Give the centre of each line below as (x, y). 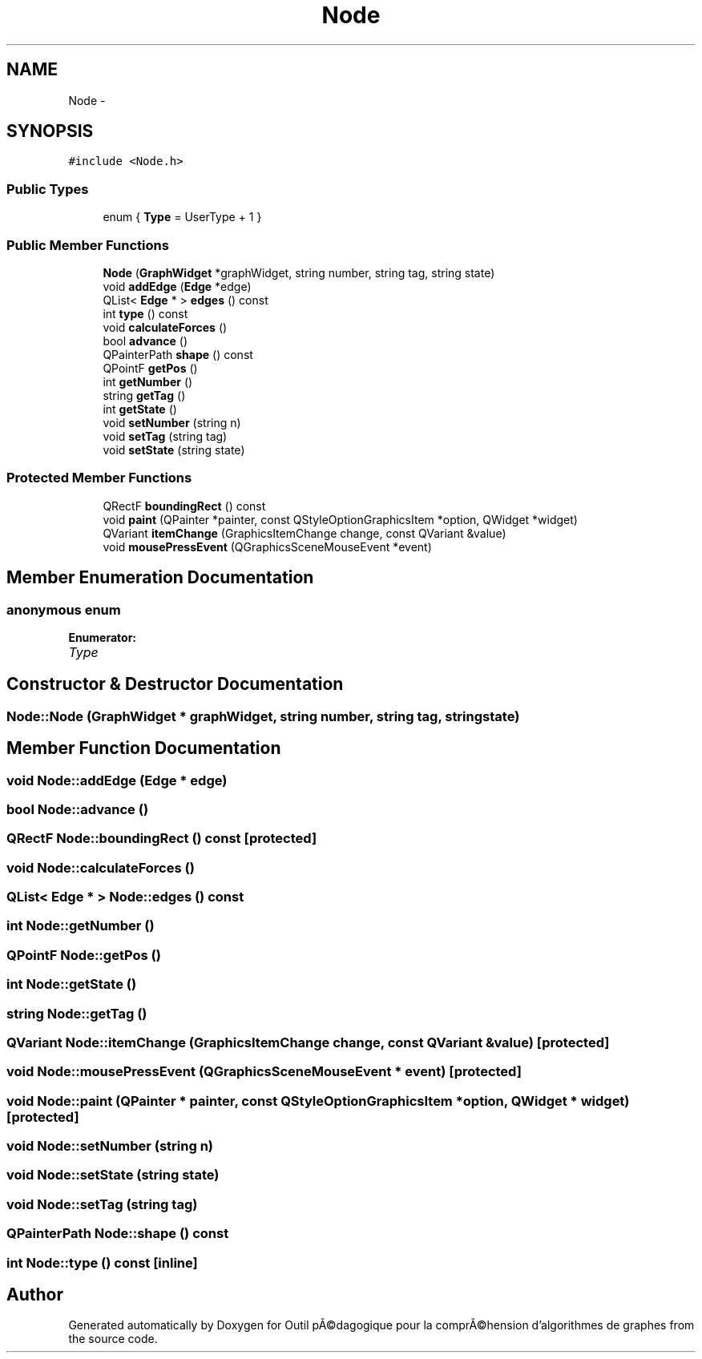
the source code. (113, 1339)
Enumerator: (103, 637)
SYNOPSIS (50, 131)
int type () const (145, 313)
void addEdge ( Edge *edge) (177, 286)
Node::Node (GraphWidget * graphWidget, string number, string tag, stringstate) (263, 716)
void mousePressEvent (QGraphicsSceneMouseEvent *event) (267, 546)
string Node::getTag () (77, 1013)
